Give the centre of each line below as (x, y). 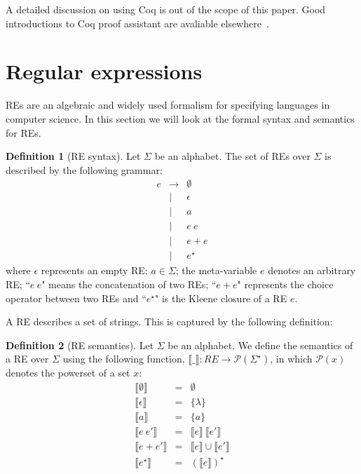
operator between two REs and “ (76, 298)
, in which (291, 359)
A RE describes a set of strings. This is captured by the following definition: (169, 321)
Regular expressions (104, 71)
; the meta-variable (216, 270)
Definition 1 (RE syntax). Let (73, 156)
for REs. (23, 132)
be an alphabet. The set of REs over (232, 156)
